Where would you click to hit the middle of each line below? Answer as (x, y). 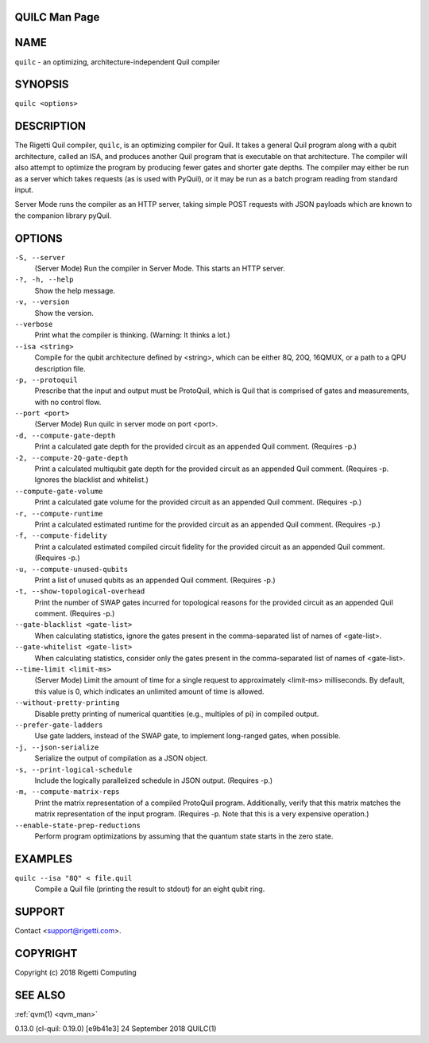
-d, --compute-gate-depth (65, 435)
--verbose (34, 324)
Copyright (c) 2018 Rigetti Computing (75, 973)
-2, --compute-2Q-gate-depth (71, 458)
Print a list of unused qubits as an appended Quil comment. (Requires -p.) (155, 580)
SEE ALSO (40, 995)
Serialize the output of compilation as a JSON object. (121, 758)
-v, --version (42, 302)
